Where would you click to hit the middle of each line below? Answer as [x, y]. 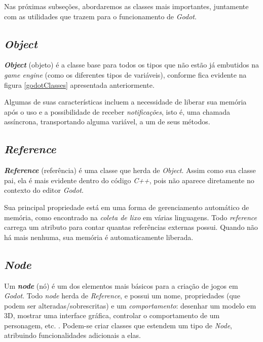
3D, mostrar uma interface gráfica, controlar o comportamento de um [112, 315]
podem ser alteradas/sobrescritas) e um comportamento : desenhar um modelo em [130, 305]
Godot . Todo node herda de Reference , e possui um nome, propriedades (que [122, 296]
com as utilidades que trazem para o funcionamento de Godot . [100, 16]
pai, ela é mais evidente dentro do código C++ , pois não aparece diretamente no [129, 180]
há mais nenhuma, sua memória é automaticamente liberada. [99, 237]
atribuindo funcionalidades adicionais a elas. [72, 335]
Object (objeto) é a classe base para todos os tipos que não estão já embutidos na [131, 65]
